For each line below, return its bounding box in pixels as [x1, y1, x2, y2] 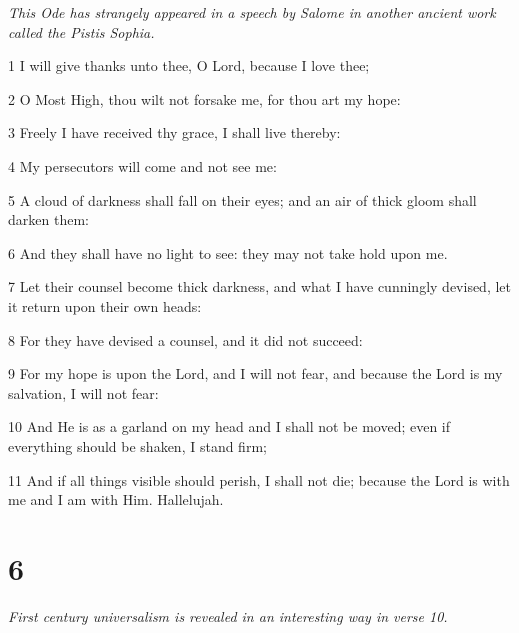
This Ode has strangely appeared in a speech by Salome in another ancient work [8, 2, 496, 22]
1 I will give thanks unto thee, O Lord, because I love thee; [8, 55, 370, 76]
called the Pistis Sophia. [8, 21, 155, 42]
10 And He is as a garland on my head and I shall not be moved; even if [8, 416, 451, 437]
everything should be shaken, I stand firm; [8, 435, 267, 456]
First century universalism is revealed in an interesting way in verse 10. [8, 605, 448, 626]
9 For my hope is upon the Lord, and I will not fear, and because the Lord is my [8, 363, 503, 384]
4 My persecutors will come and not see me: [8, 155, 277, 176]
